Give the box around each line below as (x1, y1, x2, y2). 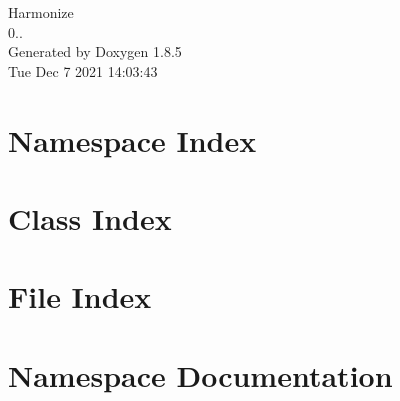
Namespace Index (8, 119, 257, 160)
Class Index (8, 197, 172, 238)
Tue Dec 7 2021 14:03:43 (8, 60, 158, 81)
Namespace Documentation (8, 354, 393, 395)
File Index (8, 276, 152, 317)
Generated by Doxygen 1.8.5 (8, 41, 182, 62)
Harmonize (8, 2, 74, 22)
